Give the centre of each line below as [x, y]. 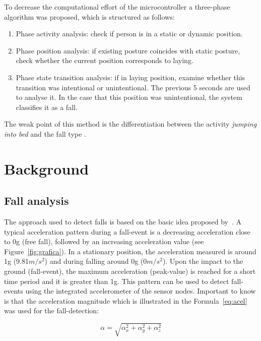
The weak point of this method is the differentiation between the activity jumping [130, 124]
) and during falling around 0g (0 [96, 261]
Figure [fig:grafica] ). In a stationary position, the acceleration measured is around [130, 251]
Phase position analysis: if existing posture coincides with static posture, [128, 50]
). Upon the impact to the [203, 261]
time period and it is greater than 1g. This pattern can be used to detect [117, 281]
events [14, 291]
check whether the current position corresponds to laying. [105, 60]
